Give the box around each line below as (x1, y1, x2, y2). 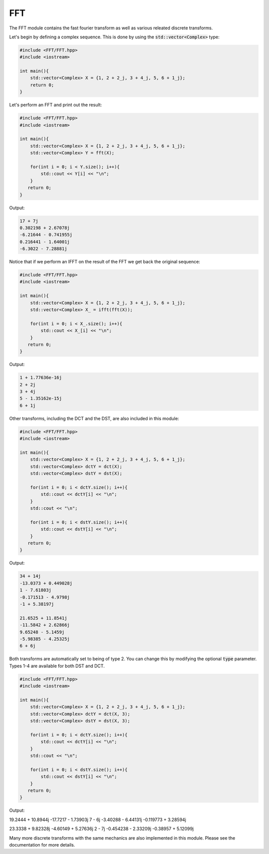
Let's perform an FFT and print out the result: (9, 102, 102, 108)
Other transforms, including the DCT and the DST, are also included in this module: (9, 415, 179, 421)
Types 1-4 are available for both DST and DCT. (9, 663, 105, 669)
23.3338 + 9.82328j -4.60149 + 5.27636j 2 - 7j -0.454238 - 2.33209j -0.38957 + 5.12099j (9, 826, 194, 832)
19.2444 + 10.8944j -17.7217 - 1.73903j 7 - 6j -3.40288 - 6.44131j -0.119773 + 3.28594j (9, 817, 186, 823)
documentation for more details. (9, 842, 75, 848)
